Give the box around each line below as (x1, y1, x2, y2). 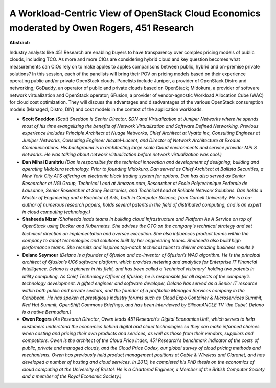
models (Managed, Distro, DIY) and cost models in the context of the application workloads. (9, 106, 203, 112)
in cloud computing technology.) (22, 209, 90, 215)
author (22, 201, 37, 208)
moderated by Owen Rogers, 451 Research (9, 22, 194, 33)
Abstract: (9, 40, 30, 46)
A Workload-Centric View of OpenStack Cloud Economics (9, 8, 261, 19)
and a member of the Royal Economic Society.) (22, 373, 122, 379)
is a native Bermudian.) (22, 309, 72, 315)
